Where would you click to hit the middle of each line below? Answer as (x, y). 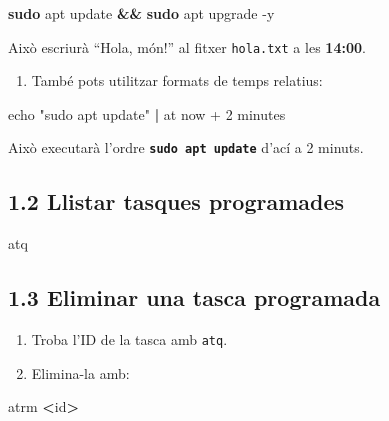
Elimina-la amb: (80, 372)
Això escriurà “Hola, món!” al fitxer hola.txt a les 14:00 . (187, 46)
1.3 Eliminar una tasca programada (194, 297)
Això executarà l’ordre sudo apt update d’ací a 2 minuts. (186, 147)
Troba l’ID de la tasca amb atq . (129, 339)
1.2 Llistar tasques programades (176, 201)
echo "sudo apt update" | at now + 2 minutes (147, 113)
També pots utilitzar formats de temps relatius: (177, 80)
